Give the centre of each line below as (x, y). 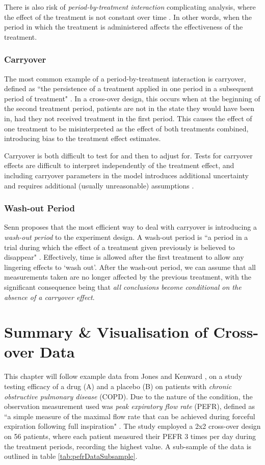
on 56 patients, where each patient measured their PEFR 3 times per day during (130, 436)
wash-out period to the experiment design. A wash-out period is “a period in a (126, 237)
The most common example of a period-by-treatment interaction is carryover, (125, 78)
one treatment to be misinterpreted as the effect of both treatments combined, (126, 128)
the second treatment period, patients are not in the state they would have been (129, 108)
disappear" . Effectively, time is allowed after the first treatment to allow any (124, 257)
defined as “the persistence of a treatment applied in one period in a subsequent (129, 88)
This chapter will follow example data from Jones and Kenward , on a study (123, 376)
